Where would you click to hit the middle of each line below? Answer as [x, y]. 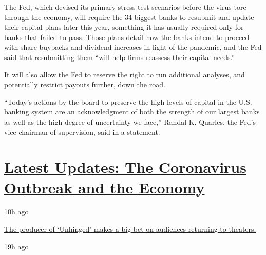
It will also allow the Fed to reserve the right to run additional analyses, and [125, 74]
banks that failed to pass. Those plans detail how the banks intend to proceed [127, 37]
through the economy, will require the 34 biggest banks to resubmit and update [129, 17]
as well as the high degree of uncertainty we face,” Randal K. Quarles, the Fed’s [130, 121]
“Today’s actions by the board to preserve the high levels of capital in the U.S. [128, 101]
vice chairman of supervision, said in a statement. [82, 132]
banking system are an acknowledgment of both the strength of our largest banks [132, 112]
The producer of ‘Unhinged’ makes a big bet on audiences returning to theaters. [130, 229]
